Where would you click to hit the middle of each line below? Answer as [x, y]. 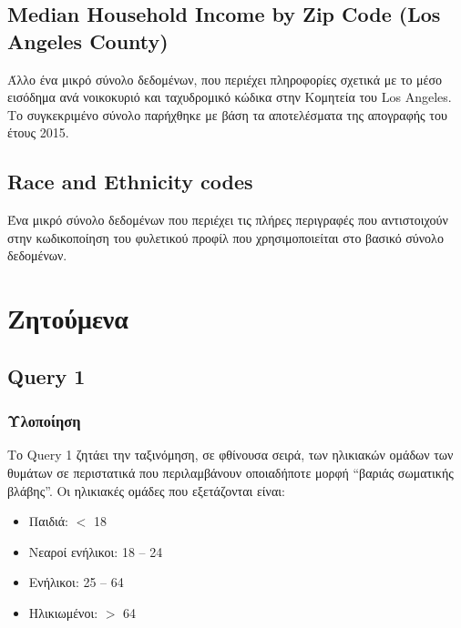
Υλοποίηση [44, 421]
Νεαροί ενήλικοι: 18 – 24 [96, 551]
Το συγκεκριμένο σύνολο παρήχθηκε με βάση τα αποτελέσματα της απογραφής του [227, 114]
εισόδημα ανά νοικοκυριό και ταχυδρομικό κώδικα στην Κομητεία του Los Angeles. [230, 97]
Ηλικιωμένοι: [63, 612]
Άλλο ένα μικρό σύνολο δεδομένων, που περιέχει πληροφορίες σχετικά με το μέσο [225, 79]
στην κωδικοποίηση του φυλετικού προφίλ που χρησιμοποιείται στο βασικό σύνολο [225, 237]
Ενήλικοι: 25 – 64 [76, 582]
